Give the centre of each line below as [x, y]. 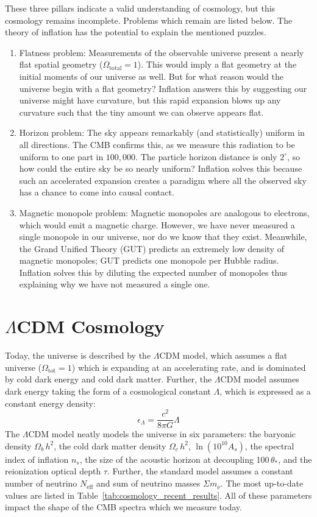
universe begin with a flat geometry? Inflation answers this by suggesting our [163, 88]
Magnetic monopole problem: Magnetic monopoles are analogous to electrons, [164, 212]
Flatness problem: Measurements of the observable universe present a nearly [162, 52]
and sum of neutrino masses [148, 483]
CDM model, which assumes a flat [223, 355]
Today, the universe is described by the [78, 355]
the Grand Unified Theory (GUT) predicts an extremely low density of [151, 248]
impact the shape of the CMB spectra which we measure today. [123, 507]
